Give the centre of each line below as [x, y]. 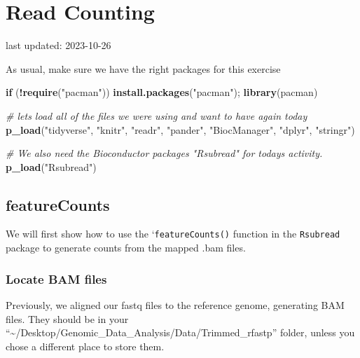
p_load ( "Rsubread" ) [51, 166]
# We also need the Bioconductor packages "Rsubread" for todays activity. [164, 153]
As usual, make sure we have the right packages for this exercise [143, 68]
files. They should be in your [67, 318]
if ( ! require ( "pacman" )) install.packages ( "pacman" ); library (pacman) [162, 92]
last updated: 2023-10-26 [58, 45]
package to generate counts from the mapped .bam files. [126, 248]
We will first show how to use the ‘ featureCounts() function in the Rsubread [173, 234]
